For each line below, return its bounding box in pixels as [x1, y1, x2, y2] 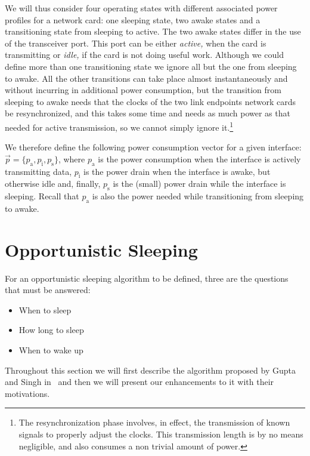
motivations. [5, 387, 50, 399]
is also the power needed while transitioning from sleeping [92, 190, 304, 202]
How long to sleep [18, 323, 84, 336]
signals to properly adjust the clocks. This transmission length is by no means [18, 428, 303, 440]
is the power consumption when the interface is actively [98, 152, 301, 165]
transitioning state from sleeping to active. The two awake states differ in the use [5, 25, 301, 38]
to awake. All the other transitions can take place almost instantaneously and [5, 72, 288, 84]
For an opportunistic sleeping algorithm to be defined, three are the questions [5, 272, 289, 284]
